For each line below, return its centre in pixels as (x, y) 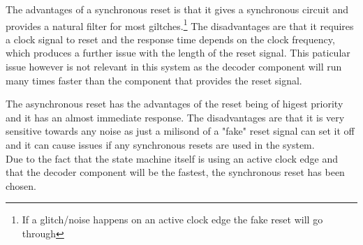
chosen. (21, 185)
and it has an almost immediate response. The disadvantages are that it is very (175, 117)
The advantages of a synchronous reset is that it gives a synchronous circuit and (177, 9)
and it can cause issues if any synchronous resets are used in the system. (160, 144)
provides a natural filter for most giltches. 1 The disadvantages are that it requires (180, 24)
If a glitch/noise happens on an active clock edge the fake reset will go (172, 220)
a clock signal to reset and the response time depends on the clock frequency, (170, 39)
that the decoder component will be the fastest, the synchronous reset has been (175, 172)
